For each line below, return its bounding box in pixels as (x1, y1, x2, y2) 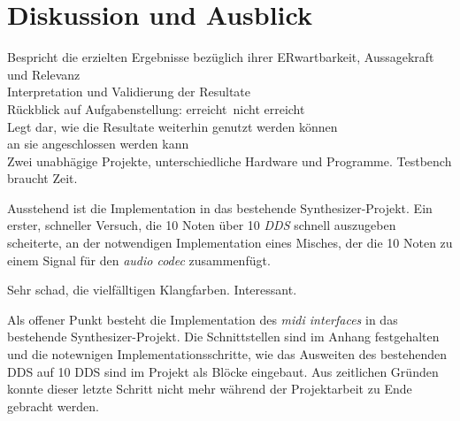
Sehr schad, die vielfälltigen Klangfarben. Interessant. (7, 280, 297, 299)
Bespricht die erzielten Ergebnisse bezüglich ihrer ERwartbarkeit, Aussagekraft (7, 48, 434, 66)
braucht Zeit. (7, 169, 78, 188)
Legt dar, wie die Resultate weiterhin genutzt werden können (7, 117, 338, 135)
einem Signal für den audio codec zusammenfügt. (7, 250, 271, 269)
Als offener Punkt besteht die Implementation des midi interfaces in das (7, 310, 398, 328)
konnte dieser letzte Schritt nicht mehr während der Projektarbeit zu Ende (7, 379, 412, 398)
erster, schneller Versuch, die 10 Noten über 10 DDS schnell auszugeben (7, 216, 396, 234)
